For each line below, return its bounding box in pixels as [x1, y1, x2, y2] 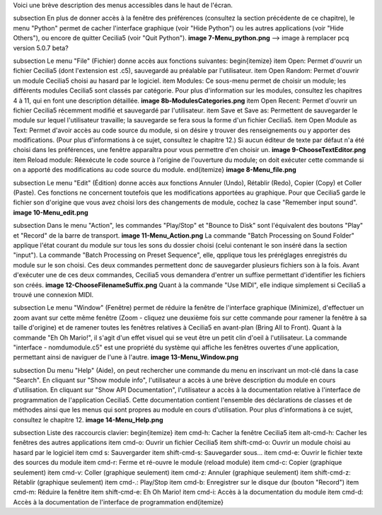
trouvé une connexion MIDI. [13, 290, 94, 299]
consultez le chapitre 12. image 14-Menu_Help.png [13, 415, 163, 424]
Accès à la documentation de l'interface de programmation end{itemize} [13, 497, 224, 506]
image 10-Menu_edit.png [13, 208, 88, 216]
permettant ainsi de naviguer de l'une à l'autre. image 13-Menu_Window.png [13, 353, 239, 361]
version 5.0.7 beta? [13, 43, 69, 52]
